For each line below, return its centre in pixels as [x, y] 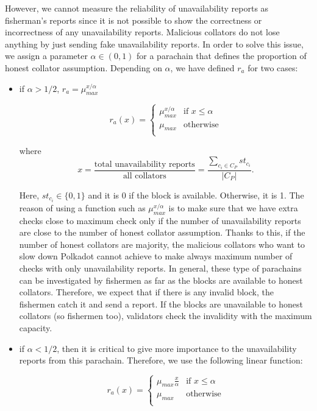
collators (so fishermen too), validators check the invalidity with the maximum [166, 316]
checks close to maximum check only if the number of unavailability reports [160, 220]
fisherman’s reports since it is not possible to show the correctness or [134, 20]
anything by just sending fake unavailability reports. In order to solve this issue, [154, 44]
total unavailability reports [144, 164]
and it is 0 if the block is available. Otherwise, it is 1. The [196, 195]
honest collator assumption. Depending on [84, 67]
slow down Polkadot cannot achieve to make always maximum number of [156, 256]
